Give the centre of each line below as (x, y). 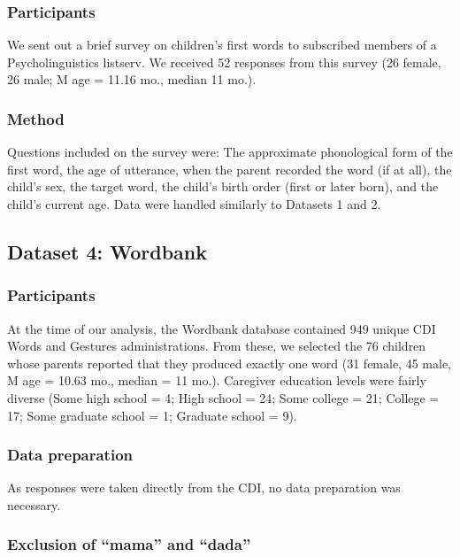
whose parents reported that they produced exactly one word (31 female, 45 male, (229, 363)
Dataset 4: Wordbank (107, 251)
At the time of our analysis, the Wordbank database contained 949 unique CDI (222, 328)
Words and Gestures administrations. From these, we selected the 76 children (217, 346)
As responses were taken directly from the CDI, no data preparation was (204, 487)
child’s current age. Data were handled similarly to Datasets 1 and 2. (194, 204)
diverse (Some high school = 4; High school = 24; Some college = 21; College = (223, 397)
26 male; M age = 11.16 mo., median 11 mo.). (132, 79)
